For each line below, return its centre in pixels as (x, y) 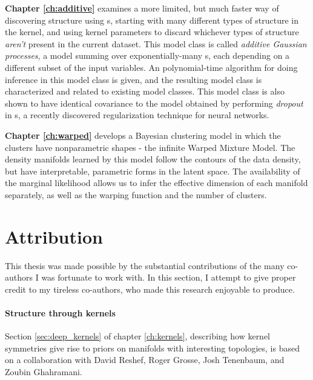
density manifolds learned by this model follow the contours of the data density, (153, 159)
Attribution (54, 236)
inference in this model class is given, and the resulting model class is (133, 79)
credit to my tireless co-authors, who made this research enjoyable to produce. (150, 289)
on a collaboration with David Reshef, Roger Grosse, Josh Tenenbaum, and (145, 360)
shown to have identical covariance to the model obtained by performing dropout (154, 103)
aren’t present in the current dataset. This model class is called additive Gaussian (156, 43)
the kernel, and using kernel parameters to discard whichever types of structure (152, 32)
